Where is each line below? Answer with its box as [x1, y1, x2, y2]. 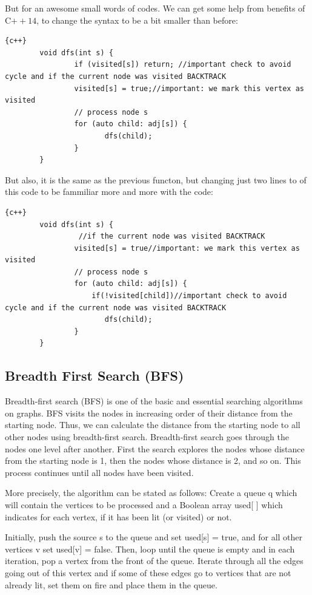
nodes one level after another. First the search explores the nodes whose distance [5, 442, 305, 455]
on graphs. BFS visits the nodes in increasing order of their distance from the [5, 406, 293, 419]
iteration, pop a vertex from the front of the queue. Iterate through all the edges [5, 554, 304, 567]
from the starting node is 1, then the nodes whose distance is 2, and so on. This [5, 454, 301, 467]
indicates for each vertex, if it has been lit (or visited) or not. [5, 510, 232, 523]
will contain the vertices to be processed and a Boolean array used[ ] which [5, 498, 283, 511]
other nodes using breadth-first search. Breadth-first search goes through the [5, 430, 289, 443]
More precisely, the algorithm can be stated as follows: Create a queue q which [5, 486, 297, 499]
